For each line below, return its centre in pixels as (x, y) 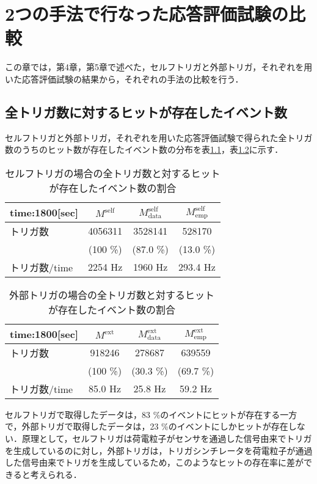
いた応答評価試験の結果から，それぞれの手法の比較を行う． (124, 79)
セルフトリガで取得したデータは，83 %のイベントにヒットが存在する (143, 414)
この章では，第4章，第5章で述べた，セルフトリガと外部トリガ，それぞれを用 (159, 67)
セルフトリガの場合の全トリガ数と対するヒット (113, 173)
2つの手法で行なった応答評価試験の (147, 14)
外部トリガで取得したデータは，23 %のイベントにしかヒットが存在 (155, 426)
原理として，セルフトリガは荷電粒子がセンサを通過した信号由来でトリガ (167, 438)
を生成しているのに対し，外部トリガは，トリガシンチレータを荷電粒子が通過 (159, 450)
